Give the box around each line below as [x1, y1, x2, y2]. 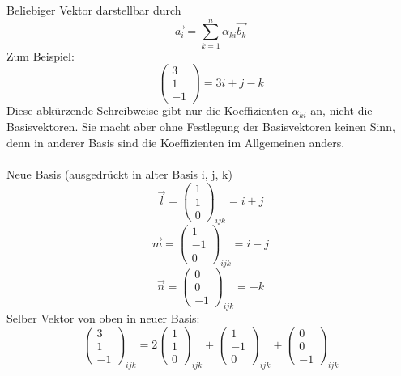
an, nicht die [310, 102, 373, 119]
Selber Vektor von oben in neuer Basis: [6, 310, 200, 327]
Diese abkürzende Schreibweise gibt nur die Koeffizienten [6, 102, 288, 119]
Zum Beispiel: [6, 47, 75, 64]
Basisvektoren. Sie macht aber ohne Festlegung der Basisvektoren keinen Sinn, [6, 118, 395, 135]
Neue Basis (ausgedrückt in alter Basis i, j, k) [6, 165, 232, 182]
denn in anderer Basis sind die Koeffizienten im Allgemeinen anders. [6, 133, 345, 150]
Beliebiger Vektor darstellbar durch [6, 2, 181, 18]
